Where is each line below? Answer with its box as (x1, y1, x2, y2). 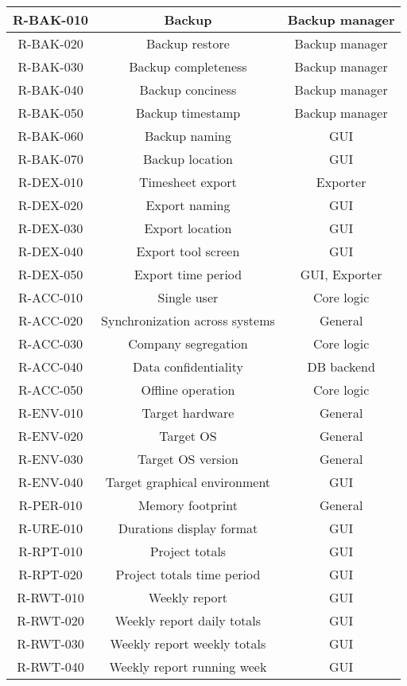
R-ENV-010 (17, 403, 83, 422)
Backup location (142, 150, 234, 168)
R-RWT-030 (17, 634, 84, 653)
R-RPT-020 (18, 565, 83, 583)
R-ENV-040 (17, 473, 83, 491)
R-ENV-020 (17, 427, 83, 445)
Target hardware (141, 403, 235, 422)
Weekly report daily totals (114, 611, 262, 629)
